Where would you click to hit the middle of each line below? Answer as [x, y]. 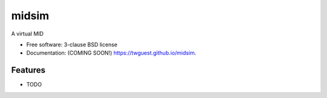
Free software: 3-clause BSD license [72, 44]
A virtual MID [27, 34]
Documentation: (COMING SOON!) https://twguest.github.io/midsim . [111, 53]
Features [28, 70]
